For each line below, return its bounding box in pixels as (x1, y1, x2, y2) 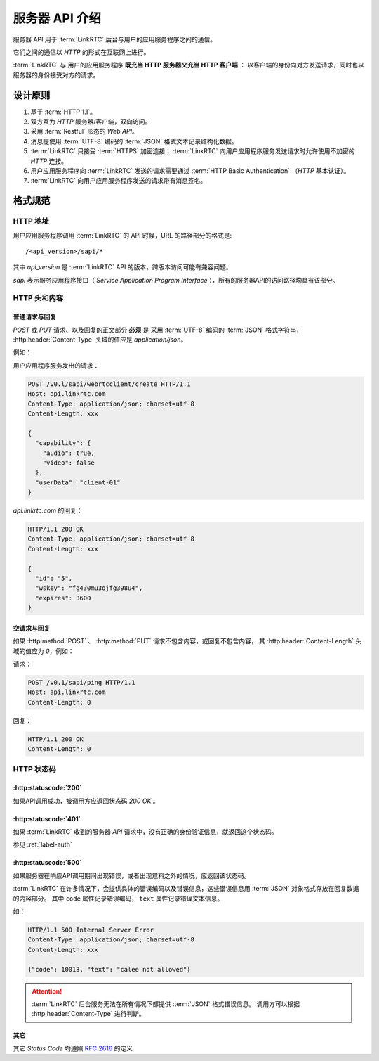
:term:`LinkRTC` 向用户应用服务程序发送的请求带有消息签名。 (30, 176, 207, 185)
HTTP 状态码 (13, 764, 56, 774)
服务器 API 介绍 (13, 11, 102, 26)
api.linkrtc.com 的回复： (13, 506, 83, 515)
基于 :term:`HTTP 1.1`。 (30, 108, 96, 116)
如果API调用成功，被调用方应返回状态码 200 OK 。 (13, 797, 159, 805)
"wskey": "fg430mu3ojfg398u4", (35, 584, 143, 592)
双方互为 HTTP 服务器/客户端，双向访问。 (30, 117, 152, 126)
